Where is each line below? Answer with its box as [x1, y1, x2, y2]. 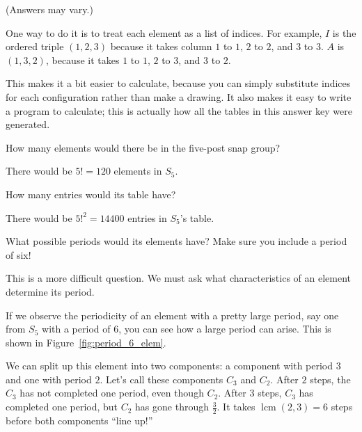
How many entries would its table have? [6, 186, 176, 201]
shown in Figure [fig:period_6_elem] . [6, 335, 166, 349]
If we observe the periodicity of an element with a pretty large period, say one [6, 307, 339, 322]
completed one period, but [6, 399, 118, 414]
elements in [113, 163, 162, 178]
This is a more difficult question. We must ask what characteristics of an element [6, 271, 352, 285]
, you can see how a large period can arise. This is [118, 321, 331, 336]
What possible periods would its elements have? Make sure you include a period [6, 234, 347, 248]
